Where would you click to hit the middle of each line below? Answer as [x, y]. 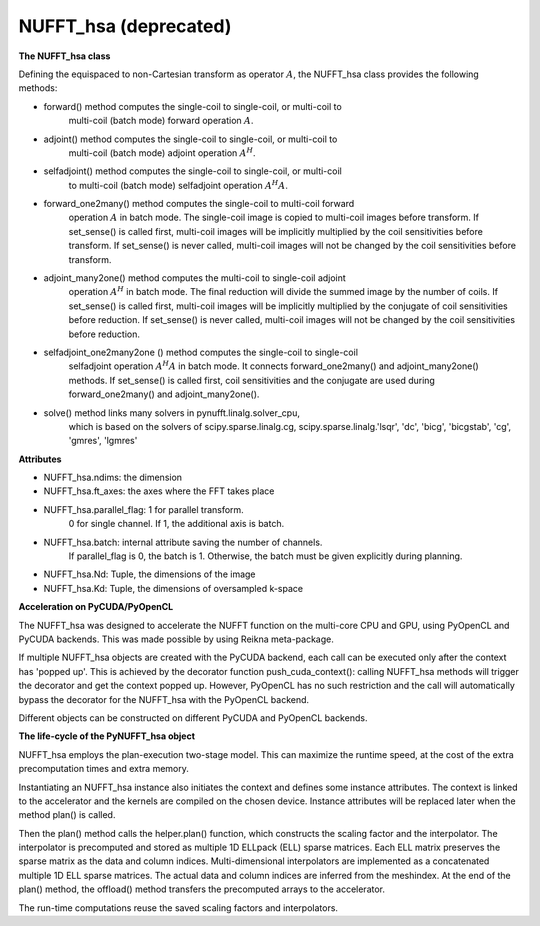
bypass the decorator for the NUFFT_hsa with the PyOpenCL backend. [164, 699]
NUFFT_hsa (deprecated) [125, 26]
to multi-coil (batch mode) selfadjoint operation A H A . [178, 184]
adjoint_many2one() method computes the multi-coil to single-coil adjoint [195, 278]
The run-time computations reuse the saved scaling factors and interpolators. [178, 907]
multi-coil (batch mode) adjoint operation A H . [162, 152]
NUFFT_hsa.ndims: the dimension [113, 477]
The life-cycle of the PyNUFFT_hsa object [106, 736]
